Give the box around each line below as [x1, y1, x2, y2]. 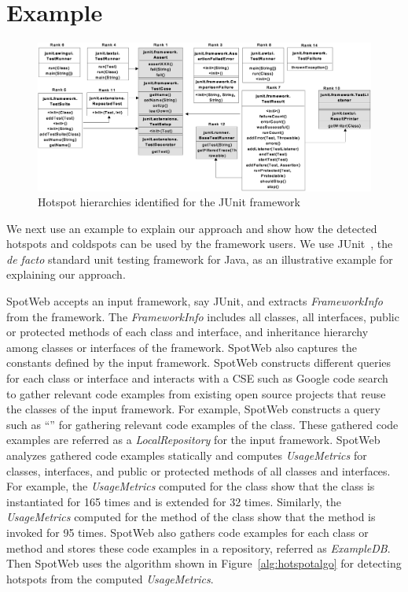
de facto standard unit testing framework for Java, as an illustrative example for [6, 250, 393, 267]
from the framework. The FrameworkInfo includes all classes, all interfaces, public [6, 308, 399, 324]
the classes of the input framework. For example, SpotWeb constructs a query [6, 401, 380, 417]
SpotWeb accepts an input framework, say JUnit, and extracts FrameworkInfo [6, 293, 383, 309]
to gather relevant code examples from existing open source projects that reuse [6, 385, 386, 401]
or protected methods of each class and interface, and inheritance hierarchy [6, 324, 369, 340]
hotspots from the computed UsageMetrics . [6, 570, 214, 586]
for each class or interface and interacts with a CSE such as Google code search [6, 370, 388, 387]
